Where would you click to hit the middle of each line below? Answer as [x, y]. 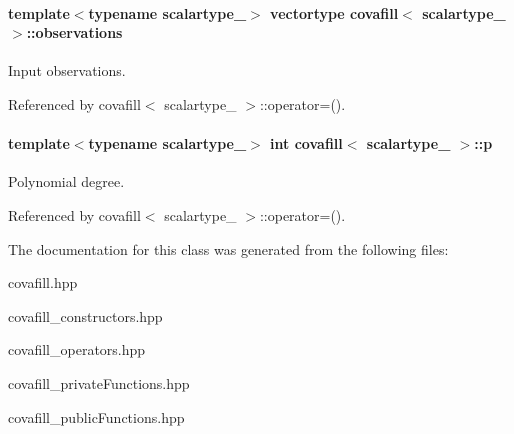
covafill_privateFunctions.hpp [99, 382]
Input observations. [67, 70]
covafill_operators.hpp [77, 349]
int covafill [306, 143]
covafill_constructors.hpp [85, 315]
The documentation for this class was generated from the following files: [228, 248]
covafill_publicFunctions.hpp [96, 416]
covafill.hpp [43, 282]
